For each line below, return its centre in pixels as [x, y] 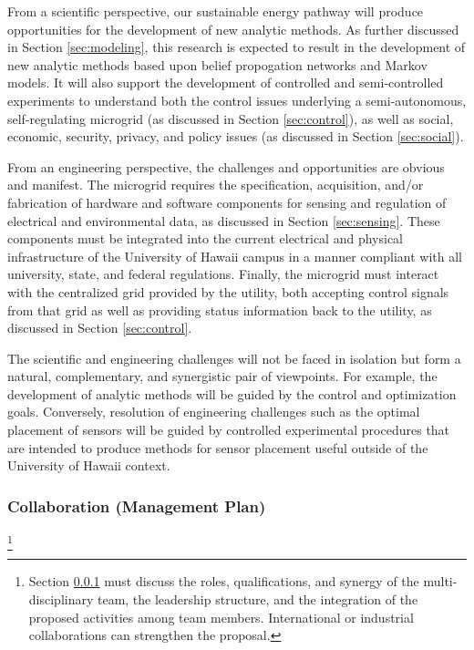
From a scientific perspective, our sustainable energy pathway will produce [216, 11]
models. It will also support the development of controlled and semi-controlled [226, 83]
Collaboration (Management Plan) [137, 506]
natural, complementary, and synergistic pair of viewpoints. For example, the [222, 376]
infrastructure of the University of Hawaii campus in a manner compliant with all [235, 256]
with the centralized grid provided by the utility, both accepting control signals [228, 291]
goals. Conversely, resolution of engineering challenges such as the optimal [214, 412]
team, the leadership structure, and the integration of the [258, 598]
